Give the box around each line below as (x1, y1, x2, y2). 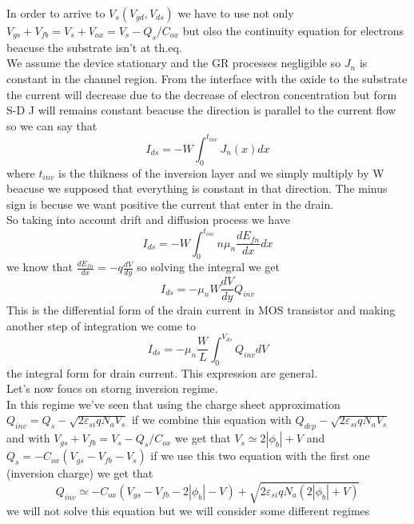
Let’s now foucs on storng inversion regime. (6, 380, 218, 397)
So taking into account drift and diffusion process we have (6, 211, 290, 228)
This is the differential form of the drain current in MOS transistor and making (6, 302, 396, 318)
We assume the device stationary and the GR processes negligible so (6, 54, 341, 71)
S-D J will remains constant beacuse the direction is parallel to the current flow (6, 102, 396, 118)
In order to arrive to (6, 5, 105, 21)
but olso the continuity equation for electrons (182, 22, 404, 38)
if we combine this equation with (131, 411, 292, 428)
